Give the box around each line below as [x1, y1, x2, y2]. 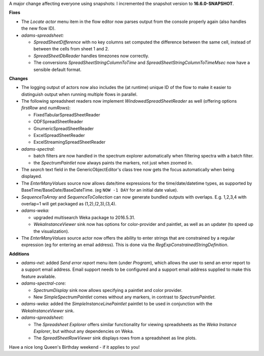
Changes [9, 75, 28, 81]
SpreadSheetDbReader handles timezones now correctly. [33, 53, 149, 59]
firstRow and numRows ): [21, 105, 71, 111]
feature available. [21, 273, 56, 279]
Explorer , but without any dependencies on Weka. [33, 328, 134, 334]
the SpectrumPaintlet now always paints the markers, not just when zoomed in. [33, 159, 193, 166]
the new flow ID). [21, 25, 56, 31]
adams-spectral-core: [21, 280, 66, 286]
